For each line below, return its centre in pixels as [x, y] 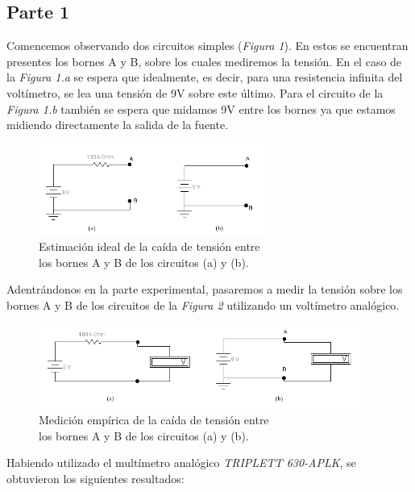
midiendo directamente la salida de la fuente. [118, 125]
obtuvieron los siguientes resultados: [95, 478]
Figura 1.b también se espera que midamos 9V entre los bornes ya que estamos [201, 108]
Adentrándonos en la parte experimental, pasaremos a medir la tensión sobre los [205, 289]
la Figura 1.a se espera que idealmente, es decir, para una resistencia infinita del [205, 77]
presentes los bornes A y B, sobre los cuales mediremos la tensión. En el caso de [204, 61]
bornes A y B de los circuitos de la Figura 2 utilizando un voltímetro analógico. [203, 304]
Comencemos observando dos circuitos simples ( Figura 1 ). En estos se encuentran [207, 46]
